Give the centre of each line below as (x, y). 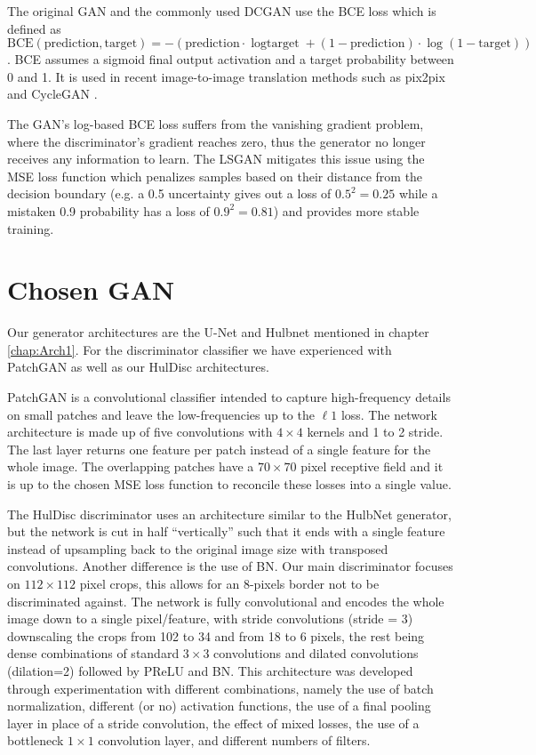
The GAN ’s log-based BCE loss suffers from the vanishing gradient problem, (216, 123)
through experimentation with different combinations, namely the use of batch (220, 688)
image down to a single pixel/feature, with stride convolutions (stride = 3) (210, 618)
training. (31, 228)
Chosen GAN (91, 289)
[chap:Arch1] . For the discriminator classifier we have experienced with (200, 349)
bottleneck (36, 740)
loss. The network (389, 414)
